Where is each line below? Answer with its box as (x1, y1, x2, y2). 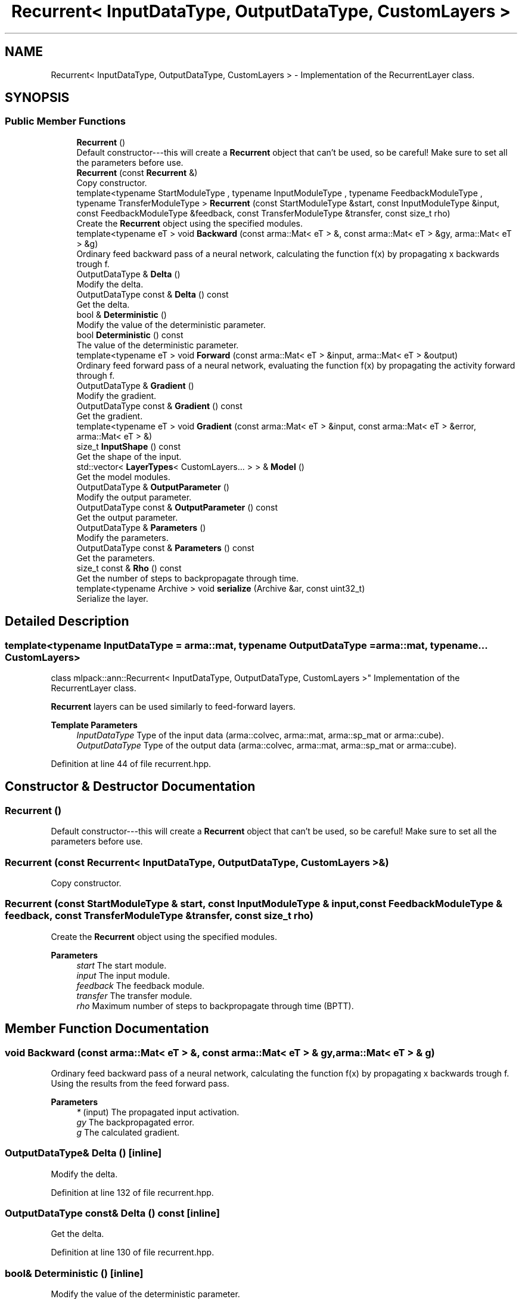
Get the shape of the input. (76, 451, 182, 462)
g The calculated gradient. (76, 1127, 180, 1137)
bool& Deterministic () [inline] (5, 1267, 144, 1279)
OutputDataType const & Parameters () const (76, 542, 254, 553)
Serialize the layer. (76, 593, 148, 604)
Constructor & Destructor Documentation (5, 779, 256, 794)
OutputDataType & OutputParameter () (76, 481, 229, 492)
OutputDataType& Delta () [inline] (5, 1147, 162, 1159)
